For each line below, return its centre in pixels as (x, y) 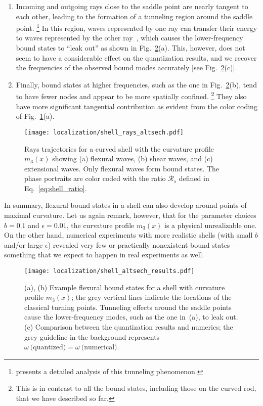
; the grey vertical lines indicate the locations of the (151, 297)
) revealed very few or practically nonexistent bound (129, 244)
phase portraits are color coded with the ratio (95, 178)
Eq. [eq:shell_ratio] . (56, 188)
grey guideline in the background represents (92, 336)
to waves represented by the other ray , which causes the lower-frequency (129, 38)
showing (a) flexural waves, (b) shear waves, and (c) (133, 159)
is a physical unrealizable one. (211, 225)
